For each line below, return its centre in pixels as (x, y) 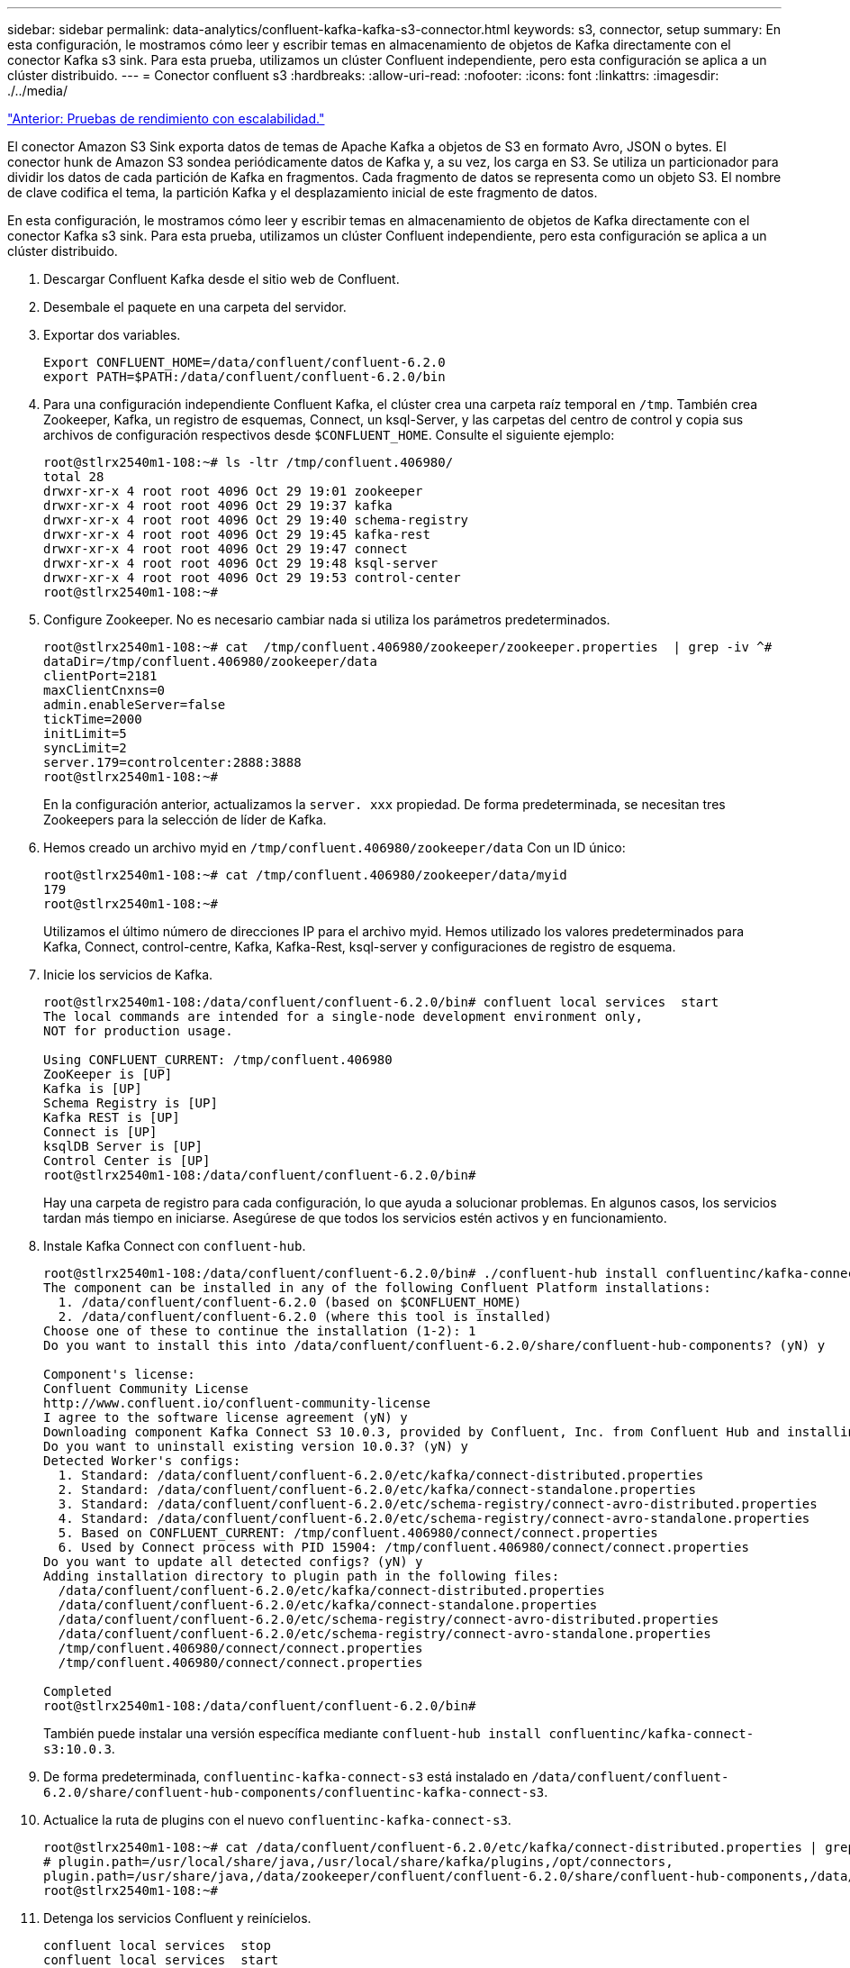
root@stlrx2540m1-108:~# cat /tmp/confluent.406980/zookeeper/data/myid (305, 875)
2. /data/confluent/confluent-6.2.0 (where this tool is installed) (305, 1317)
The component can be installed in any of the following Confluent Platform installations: (377, 1288)
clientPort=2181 (100, 676)
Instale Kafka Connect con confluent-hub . (175, 1246)
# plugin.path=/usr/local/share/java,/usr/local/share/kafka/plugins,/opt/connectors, (358, 1862)
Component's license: (119, 1374)
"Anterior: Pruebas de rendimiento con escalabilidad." (166, 118)
